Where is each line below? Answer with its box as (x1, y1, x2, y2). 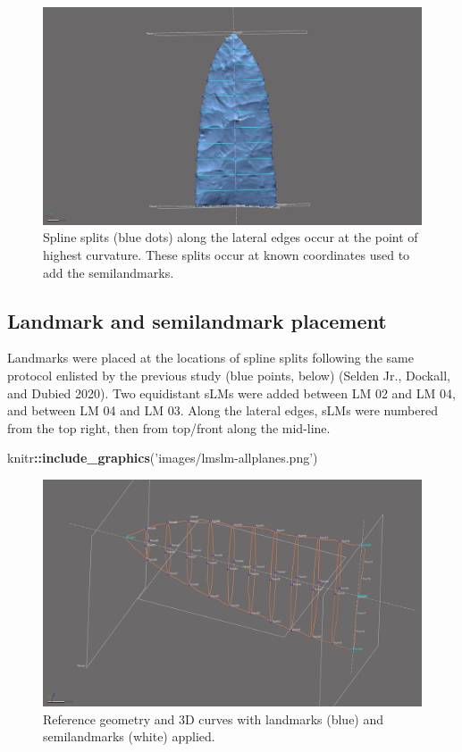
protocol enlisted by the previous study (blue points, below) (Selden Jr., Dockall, (7, 366, 450, 385)
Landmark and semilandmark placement (7, 306, 387, 334)
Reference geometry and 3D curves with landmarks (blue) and (43, 709, 384, 728)
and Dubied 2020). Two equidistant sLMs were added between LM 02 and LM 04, (7, 383, 456, 402)
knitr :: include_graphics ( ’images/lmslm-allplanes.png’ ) (7, 448, 318, 467)
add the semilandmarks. (43, 263, 174, 281)
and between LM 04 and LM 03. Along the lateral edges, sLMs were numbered (7, 401, 438, 420)
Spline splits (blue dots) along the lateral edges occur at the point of (43, 228, 418, 246)
